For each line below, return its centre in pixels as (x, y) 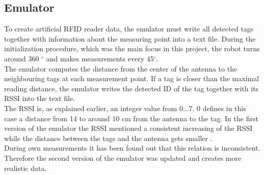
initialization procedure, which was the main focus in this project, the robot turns (132, 48)
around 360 (22, 58)
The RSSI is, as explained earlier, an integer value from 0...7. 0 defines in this (125, 108)
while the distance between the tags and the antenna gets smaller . (108, 138)
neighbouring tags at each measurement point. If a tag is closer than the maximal (132, 78)
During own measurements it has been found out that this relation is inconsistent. (132, 148)
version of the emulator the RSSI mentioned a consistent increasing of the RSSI (128, 128)
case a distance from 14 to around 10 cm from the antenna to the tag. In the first (131, 118)
